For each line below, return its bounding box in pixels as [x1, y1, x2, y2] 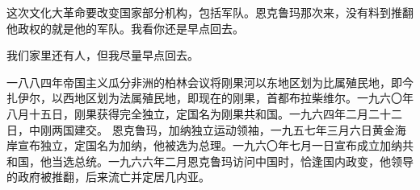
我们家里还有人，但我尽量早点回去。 [6, 47, 199, 64]
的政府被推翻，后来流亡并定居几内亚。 [6, 168, 210, 185]
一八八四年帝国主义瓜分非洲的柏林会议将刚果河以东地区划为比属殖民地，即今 [6, 73, 414, 90]
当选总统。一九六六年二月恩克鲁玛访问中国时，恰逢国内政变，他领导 [51, 152, 414, 169]
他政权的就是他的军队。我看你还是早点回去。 [6, 19, 244, 36]
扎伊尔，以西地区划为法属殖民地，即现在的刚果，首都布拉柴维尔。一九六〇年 [6, 89, 414, 106]
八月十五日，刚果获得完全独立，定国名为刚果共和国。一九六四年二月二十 [6, 105, 391, 122]
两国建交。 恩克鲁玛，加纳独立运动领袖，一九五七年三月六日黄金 [51, 121, 395, 138]
